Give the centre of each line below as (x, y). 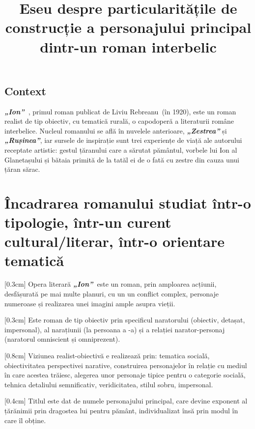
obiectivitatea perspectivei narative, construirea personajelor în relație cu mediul (126, 365)
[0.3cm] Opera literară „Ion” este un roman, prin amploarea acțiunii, (111, 284)
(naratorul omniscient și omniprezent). (62, 339)
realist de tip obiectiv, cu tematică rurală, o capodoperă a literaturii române (119, 121)
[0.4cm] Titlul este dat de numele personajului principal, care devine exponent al (126, 401)
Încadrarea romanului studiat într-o (128, 202)
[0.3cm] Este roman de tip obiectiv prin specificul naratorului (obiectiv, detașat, (125, 320)
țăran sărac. (22, 169)
